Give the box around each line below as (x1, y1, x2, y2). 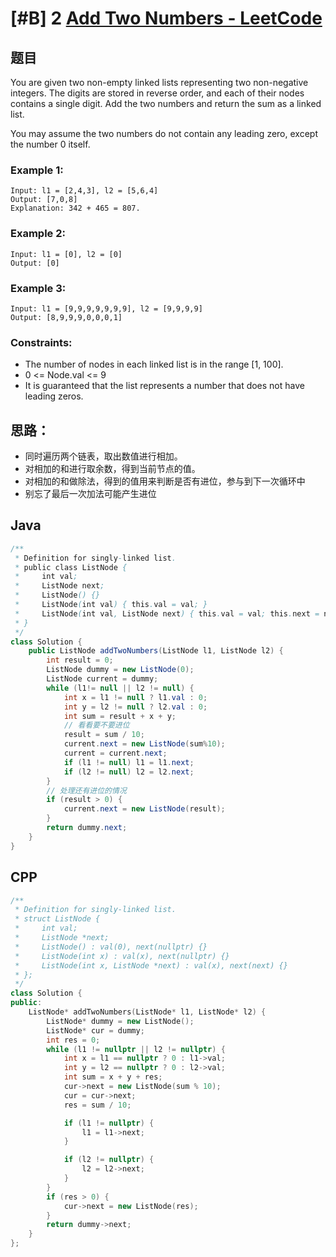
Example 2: (10, 227, 66, 241)
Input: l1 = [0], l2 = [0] (10, 249, 123, 259)
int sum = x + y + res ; (63, 1072, 163, 1082)
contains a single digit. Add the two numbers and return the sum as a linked (10, 98, 322, 109)
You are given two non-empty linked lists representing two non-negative (10, 77, 309, 88)
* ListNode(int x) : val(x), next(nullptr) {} (14, 951, 230, 961)
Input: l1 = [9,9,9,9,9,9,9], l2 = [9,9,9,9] (10, 303, 203, 314)
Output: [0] (10, 258, 60, 268)
